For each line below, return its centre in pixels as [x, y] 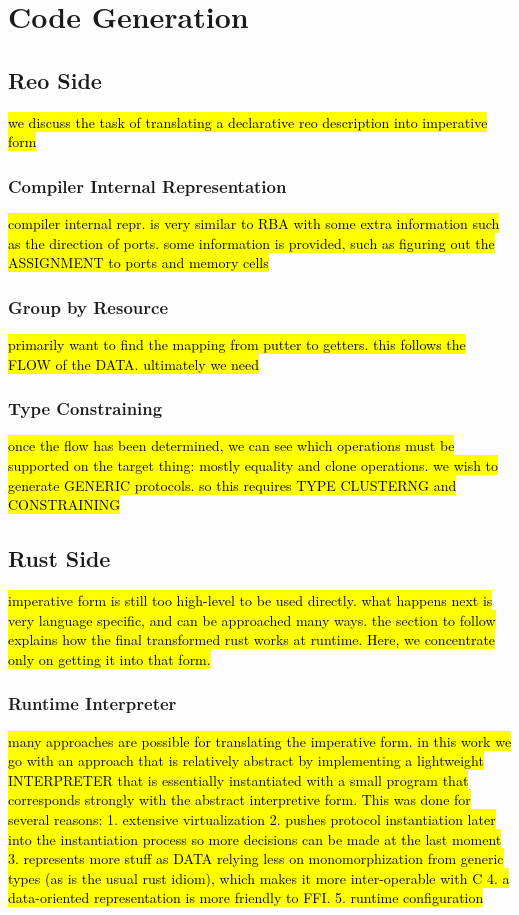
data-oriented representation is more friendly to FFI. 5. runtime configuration [246, 897]
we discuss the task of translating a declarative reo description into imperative [248, 121]
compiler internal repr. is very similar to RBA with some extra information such [254, 222]
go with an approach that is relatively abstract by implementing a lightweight [246, 760]
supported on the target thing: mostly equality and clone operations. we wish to [253, 464]
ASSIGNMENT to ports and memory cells [138, 262]
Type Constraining [85, 408]
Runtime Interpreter [92, 703]
